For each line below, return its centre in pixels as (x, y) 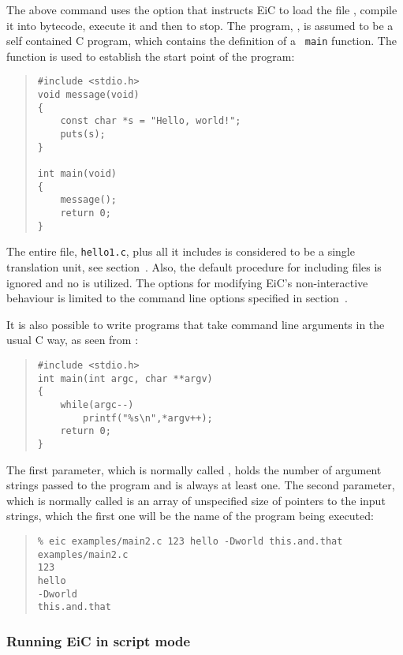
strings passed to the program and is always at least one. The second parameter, (201, 485)
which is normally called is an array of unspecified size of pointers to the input (196, 500)
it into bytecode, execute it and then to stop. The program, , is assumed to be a (200, 25)
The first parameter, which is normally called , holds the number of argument (194, 469)
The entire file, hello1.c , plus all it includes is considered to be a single (181, 251)
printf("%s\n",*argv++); (148, 418)
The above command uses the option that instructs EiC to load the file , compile (202, 9)
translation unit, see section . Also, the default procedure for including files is (194, 266)
